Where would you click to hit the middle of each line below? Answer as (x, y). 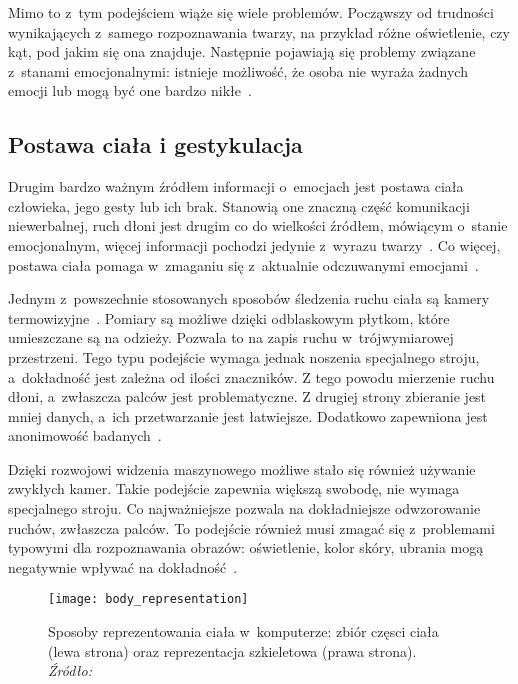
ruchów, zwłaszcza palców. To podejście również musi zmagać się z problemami (251, 527)
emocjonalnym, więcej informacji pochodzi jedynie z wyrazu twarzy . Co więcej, (254, 244)
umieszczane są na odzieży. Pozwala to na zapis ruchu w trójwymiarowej (231, 337)
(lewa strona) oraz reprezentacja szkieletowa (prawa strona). (232, 650)
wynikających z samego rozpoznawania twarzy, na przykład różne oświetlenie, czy (259, 31)
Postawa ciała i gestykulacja (155, 144)
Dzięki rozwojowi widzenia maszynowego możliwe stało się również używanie (242, 468)
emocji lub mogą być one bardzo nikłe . (130, 90)
